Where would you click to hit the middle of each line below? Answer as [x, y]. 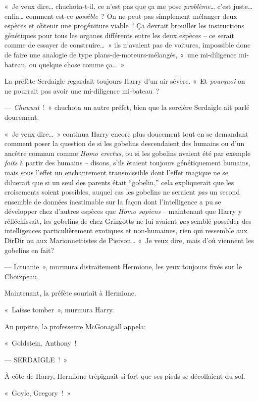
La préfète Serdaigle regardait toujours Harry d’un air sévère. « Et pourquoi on [125, 81]
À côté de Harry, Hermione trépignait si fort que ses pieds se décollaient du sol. [125, 376]
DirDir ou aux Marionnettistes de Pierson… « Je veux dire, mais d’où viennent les [129, 240]
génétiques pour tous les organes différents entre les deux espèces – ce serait [119, 35]
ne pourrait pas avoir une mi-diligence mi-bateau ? [82, 90]
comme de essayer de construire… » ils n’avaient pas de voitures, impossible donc [128, 45]
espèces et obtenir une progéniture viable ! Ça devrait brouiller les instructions [125, 25]
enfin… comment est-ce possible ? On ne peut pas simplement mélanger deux [121, 16]
